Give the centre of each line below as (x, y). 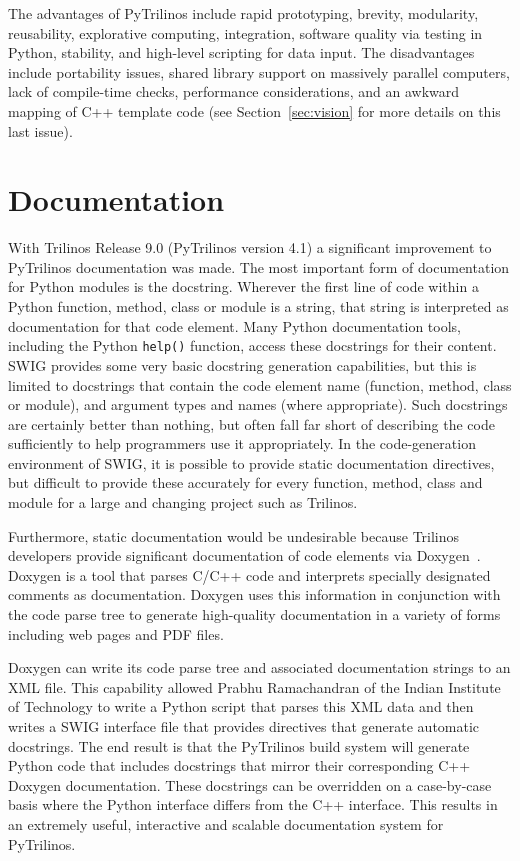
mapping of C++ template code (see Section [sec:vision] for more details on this (254, 110)
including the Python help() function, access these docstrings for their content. (252, 345)
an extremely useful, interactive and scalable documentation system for (226, 823)
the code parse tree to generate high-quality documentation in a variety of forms (254, 614)
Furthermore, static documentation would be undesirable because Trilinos (234, 535)
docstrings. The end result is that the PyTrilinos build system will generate (239, 745)
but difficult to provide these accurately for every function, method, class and (245, 482)
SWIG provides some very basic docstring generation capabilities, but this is (242, 364)
